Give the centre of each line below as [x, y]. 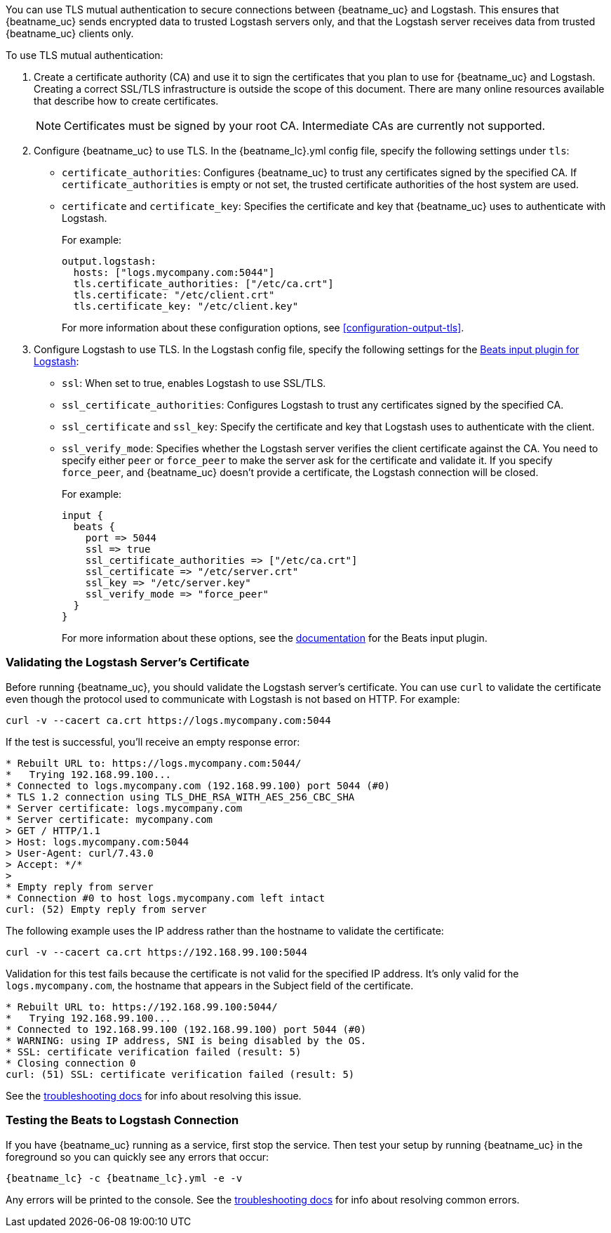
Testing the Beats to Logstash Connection [122, 1120]
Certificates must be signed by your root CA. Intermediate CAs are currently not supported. [305, 126]
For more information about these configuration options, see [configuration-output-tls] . [263, 328]
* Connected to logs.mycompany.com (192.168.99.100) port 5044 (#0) [198, 785]
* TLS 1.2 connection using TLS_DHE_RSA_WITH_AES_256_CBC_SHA [180, 797]
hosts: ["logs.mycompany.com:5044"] [174, 272]
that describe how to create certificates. [126, 101]
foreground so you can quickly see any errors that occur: [137, 1156]
